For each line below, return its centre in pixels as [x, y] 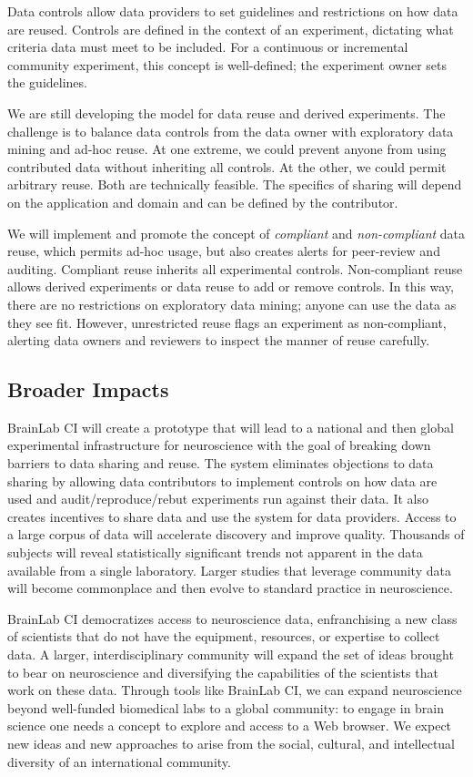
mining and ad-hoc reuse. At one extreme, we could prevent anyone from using [227, 149]
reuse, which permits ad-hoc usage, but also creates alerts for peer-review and [224, 251]
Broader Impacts [88, 389]
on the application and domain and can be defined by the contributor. [203, 202]
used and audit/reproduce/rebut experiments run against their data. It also [218, 499]
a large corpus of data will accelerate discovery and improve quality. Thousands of [236, 534]
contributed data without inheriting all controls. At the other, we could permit [227, 166]
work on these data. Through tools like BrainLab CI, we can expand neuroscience [235, 690]
